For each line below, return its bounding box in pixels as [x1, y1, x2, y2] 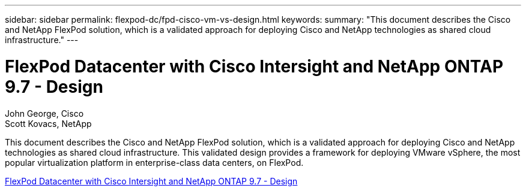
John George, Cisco [5, 108, 84, 119]
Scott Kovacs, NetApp [5, 118, 92, 129]
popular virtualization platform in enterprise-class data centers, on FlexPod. [5, 157, 304, 168]
